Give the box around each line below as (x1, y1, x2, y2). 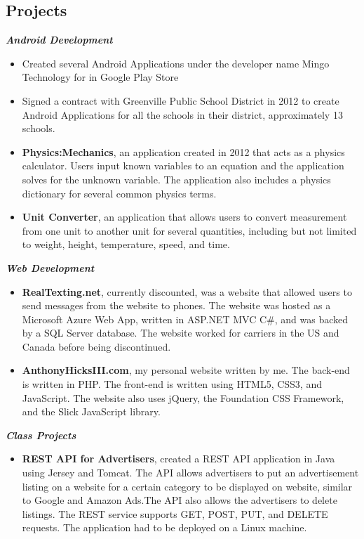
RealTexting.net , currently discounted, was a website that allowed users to (22, 284, 352, 299)
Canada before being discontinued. (22, 339, 171, 353)
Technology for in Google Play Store (22, 70, 179, 84)
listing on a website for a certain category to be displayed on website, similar (22, 479, 353, 493)
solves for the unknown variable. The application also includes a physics (22, 171, 331, 186)
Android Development (6, 32, 113, 47)
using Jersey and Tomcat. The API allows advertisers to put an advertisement (22, 465, 359, 480)
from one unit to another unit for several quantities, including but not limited (22, 223, 357, 238)
